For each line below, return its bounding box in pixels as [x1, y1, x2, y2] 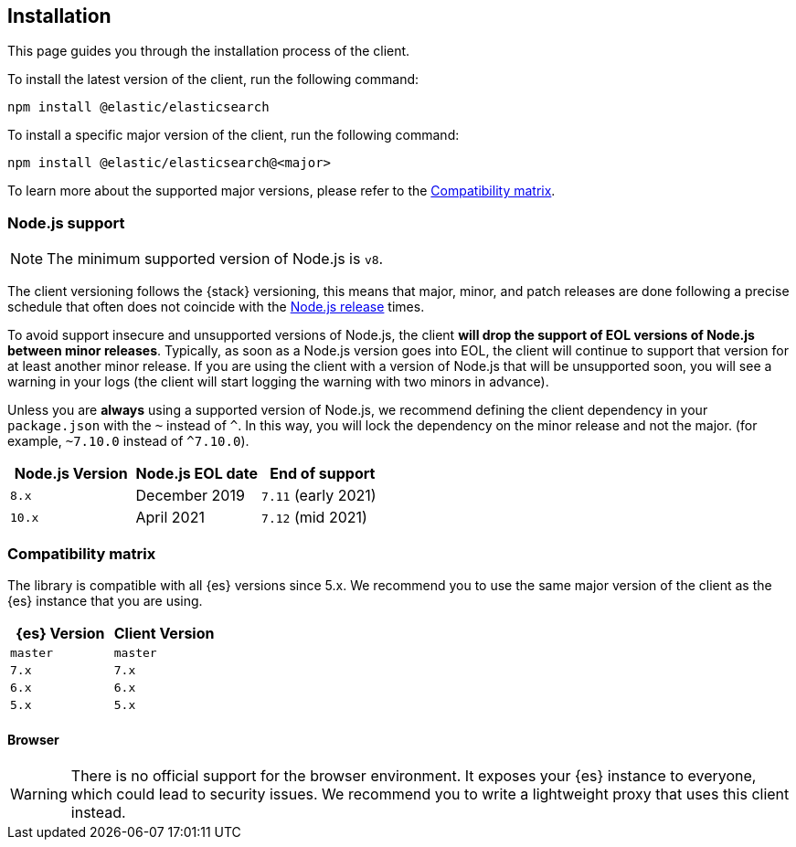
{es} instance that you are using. [7, 592, 203, 609]
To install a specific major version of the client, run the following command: [7, 127, 460, 143]
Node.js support [7, 213, 125, 232]
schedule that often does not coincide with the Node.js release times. [7, 299, 425, 315]
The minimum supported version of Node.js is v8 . [47, 249, 384, 269]
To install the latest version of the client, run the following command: [7, 71, 419, 88]
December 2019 [135, 486, 245, 505]
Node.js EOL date [135, 464, 259, 483]
